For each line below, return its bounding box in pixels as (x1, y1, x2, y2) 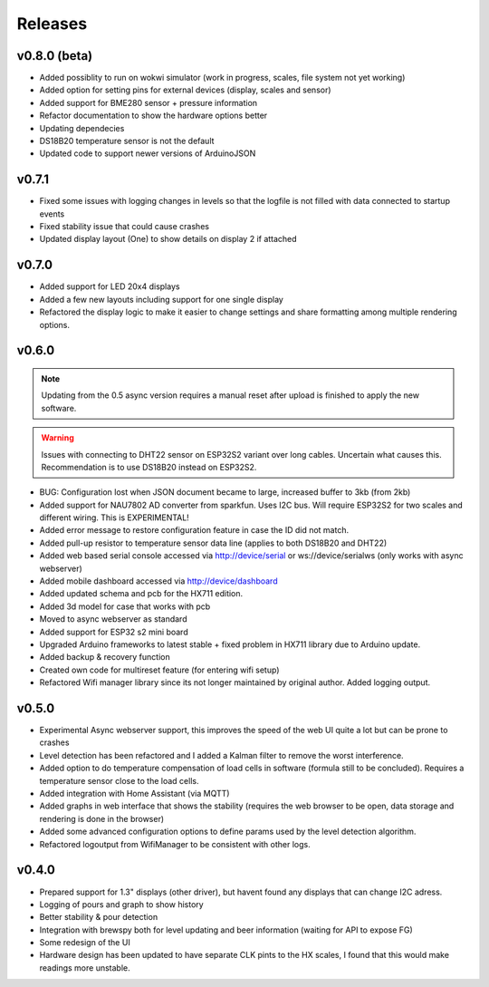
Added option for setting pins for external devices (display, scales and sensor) (39, 84, 331, 95)
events (39, 208, 65, 219)
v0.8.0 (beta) (16, 48, 93, 63)
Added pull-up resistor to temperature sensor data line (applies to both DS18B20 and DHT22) (39, 537, 388, 548)
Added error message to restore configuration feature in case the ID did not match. (39, 525, 349, 536)
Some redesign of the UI (39, 937, 130, 948)
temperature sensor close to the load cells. (39, 775, 199, 786)
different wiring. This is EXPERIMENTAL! (39, 512, 189, 523)
